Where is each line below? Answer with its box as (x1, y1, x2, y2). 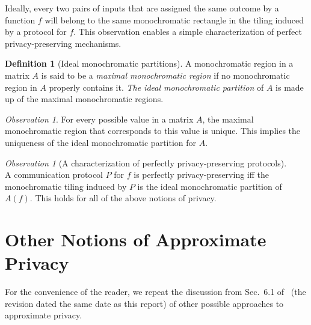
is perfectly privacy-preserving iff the (134, 168, 269, 181)
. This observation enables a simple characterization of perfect (73, 25, 302, 38)
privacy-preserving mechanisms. (5, 37, 122, 49)
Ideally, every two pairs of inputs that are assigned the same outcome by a (5, 2, 279, 14)
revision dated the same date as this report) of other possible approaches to (5, 297, 284, 309)
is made (276, 80, 304, 93)
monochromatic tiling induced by (5, 180, 127, 192)
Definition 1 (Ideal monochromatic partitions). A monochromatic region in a (5, 57, 294, 70)
